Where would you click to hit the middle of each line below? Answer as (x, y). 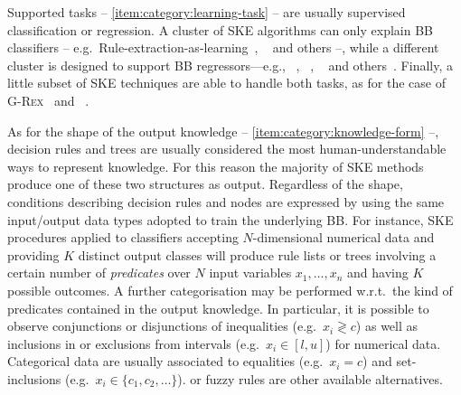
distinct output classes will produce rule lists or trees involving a (257, 254)
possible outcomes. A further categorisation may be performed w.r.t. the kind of (230, 290)
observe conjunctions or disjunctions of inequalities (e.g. (162, 326)
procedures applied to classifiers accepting (123, 237)
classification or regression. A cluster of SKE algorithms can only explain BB (221, 29)
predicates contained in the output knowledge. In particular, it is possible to (218, 308)
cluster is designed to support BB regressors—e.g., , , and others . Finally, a (230, 65)
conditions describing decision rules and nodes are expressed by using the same (226, 201)
